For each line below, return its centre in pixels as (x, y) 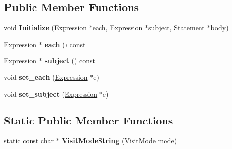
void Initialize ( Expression (46, 28)
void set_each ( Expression (46, 77)
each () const (65, 44)
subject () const (70, 61)
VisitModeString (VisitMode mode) (119, 140)
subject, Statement (176, 28)
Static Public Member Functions (89, 120)
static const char (29, 140)
